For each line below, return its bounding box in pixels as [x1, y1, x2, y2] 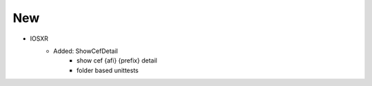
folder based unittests [76, 66, 139, 74]
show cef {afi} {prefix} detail [76, 56, 158, 65]
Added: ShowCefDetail [53, 47, 118, 55]
